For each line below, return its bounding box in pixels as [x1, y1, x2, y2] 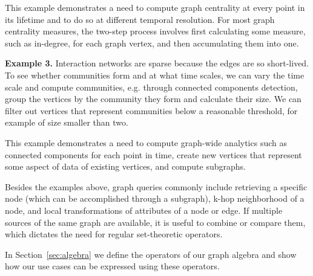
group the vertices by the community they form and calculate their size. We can [5, 92, 301, 105]
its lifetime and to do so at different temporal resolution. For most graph [5, 13, 275, 25]
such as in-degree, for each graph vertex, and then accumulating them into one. [5, 36, 299, 49]
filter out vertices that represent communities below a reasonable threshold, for [5, 104, 298, 117]
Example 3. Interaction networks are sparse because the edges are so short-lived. [5, 57, 309, 69]
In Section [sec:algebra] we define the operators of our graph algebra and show [5, 248, 297, 260]
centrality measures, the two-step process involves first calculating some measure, [5, 25, 306, 37]
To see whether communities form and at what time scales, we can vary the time [5, 68, 305, 81]
